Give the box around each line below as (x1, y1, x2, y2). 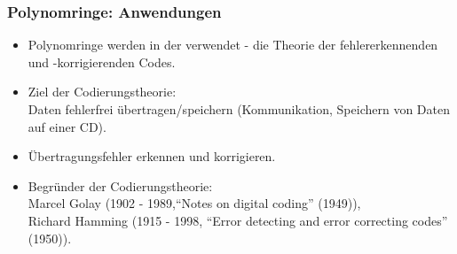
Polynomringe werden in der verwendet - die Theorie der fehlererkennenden (28, 35, 438, 54)
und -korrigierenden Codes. (28, 52, 176, 71)
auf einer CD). (28, 117, 106, 135)
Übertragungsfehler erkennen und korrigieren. (28, 147, 276, 165)
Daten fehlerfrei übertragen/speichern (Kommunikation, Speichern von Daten (28, 100, 450, 118)
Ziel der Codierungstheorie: (28, 82, 177, 101)
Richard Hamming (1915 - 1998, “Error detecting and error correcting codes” (28, 211, 448, 229)
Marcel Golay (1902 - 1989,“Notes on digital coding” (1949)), (28, 194, 361, 212)
